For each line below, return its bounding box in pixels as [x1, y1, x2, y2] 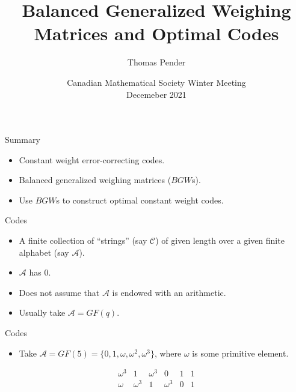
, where [154, 346, 182, 359]
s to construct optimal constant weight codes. [56, 193, 224, 206]
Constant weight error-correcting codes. [19, 153, 165, 166]
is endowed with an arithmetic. [112, 286, 226, 298]
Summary [5, 133, 40, 146]
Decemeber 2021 [126, 88, 187, 100]
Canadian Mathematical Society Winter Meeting [67, 76, 246, 88]
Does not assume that [19, 286, 100, 298]
